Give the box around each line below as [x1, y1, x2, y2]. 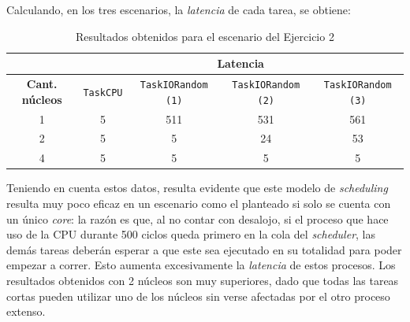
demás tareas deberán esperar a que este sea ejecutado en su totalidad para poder [6, 241, 402, 257]
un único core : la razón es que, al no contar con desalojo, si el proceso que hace [6, 210, 389, 227]
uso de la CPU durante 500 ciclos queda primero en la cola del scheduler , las [6, 226, 376, 242]
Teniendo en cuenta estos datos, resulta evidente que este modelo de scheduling [6, 180, 388, 196]
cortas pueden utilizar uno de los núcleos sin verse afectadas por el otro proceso [6, 287, 390, 304]
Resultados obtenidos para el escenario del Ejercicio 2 [76, 28, 334, 44]
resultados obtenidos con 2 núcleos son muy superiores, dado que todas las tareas [6, 272, 399, 288]
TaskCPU [83, 87, 123, 98]
